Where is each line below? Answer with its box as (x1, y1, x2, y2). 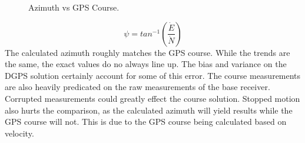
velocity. (5, 127, 34, 139)
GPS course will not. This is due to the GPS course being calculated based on (5, 115, 287, 128)
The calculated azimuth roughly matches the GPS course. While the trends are (5, 46, 290, 58)
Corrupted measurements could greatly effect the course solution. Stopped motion (5, 92, 300, 104)
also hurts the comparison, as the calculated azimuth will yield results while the (5, 104, 293, 116)
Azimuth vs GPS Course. (28, 1, 120, 13)
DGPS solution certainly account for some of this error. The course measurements (5, 69, 301, 81)
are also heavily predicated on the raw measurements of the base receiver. (5, 81, 270, 93)
